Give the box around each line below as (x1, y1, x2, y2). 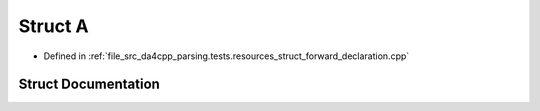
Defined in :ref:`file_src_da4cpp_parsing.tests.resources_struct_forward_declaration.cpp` (43, 50, 410, 62)
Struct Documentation (18, 76, 160, 93)
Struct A (18, 15, 89, 37)
